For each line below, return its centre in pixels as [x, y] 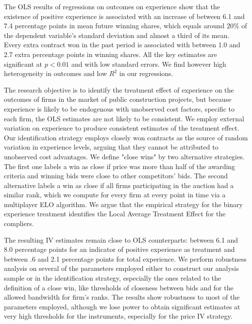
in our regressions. [146, 73]
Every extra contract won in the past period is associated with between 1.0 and [122, 45]
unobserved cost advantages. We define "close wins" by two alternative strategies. [124, 156]
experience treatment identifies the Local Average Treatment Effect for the [115, 214]
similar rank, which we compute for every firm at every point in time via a [115, 195]
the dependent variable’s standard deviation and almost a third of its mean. [117, 35]
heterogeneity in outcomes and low [56, 73]
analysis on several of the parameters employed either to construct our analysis [121, 268]
